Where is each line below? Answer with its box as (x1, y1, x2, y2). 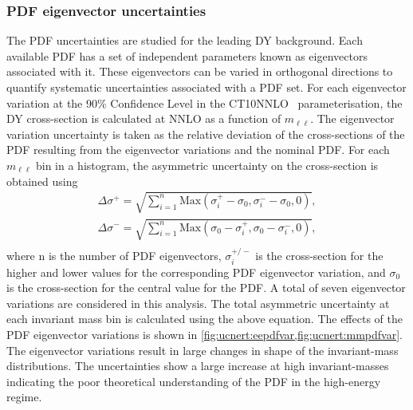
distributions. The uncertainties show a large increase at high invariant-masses (6, 357, 389, 374)
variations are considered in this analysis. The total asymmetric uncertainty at (6, 294, 390, 311)
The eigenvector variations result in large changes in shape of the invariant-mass (6, 341, 399, 358)
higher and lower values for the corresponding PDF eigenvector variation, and (6, 263, 386, 280)
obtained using (6, 172, 78, 189)
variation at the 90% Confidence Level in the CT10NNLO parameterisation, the (6, 94, 403, 111)
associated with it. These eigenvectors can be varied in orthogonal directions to (6, 63, 393, 80)
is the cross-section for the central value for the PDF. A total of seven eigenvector (6, 279, 406, 296)
